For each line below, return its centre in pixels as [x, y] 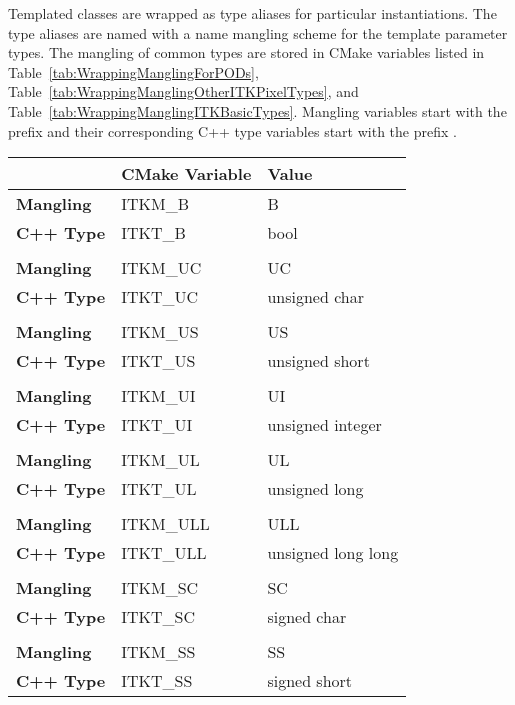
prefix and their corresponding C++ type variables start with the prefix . [232, 130]
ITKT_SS [157, 681]
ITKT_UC [160, 297]
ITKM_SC [160, 588]
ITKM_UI [158, 396]
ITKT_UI [157, 425]
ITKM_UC [161, 268]
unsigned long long [333, 553]
